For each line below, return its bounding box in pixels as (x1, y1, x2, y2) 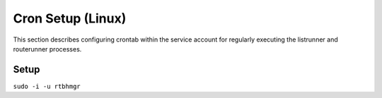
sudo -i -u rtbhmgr (13, 82, 81, 90)
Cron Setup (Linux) (13, 11, 127, 26)
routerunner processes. (13, 44, 82, 53)
